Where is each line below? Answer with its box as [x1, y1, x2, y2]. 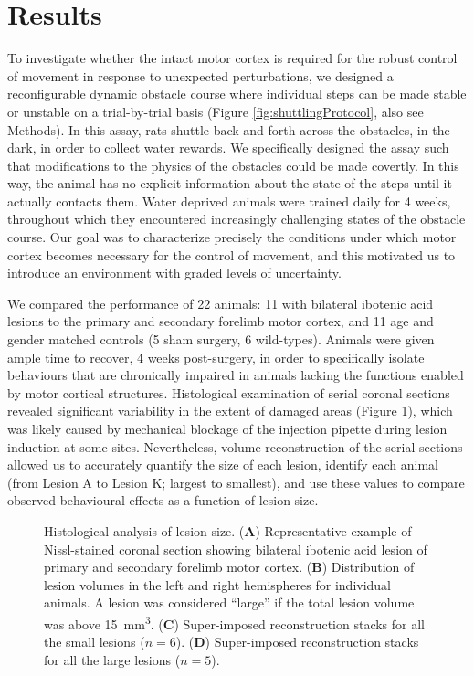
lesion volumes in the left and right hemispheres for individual [44, 575, 392, 594]
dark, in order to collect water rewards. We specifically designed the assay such [7, 138, 449, 157]
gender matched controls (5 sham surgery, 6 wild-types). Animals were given [7, 330, 435, 349]
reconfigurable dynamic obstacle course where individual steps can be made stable [7, 84, 467, 103]
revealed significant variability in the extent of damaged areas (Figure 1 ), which [7, 401, 453, 420]
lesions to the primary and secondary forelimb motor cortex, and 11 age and [7, 312, 434, 331]
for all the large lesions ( [44, 650, 181, 669]
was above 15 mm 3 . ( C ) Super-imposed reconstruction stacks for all [44, 611, 426, 633]
